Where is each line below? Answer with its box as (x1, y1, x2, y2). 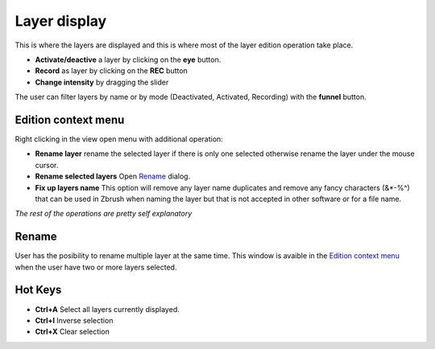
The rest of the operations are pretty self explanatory (14, 209, 193, 219)
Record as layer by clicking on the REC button (35, 66, 188, 76)
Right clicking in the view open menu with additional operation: (14, 134, 223, 144)
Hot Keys (14, 283, 62, 297)
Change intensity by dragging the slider (35, 77, 169, 87)
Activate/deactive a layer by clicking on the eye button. (35, 55, 222, 64)
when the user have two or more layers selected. (14, 262, 177, 272)
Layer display (14, 12, 107, 30)
